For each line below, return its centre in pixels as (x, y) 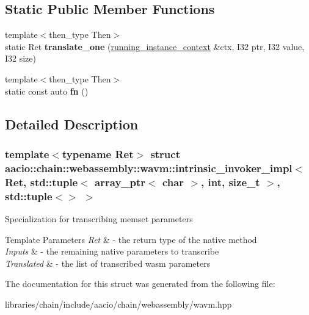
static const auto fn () (47, 91)
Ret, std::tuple (42, 182)
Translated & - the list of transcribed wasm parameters (108, 263)
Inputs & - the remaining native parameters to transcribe (112, 251)
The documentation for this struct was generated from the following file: (140, 284)
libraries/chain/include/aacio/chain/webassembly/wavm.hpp (118, 304)
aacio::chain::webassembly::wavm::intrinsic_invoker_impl (149, 168)
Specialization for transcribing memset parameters (99, 218)
